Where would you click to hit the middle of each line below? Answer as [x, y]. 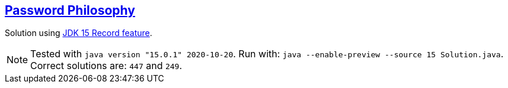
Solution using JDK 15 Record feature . [79, 33]
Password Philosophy [70, 10]
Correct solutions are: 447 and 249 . [106, 66]
